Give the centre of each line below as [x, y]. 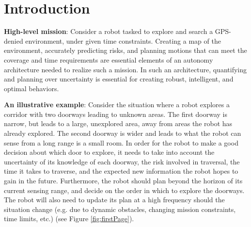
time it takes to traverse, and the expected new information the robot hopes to [121, 171]
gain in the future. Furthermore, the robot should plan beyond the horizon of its [123, 181]
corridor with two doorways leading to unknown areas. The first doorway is [116, 114]
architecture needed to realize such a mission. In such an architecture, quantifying [125, 69]
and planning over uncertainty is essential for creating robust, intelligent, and [119, 79]
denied [14, 41]
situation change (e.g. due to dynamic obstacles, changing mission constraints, [120, 209]
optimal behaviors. [31, 88]
